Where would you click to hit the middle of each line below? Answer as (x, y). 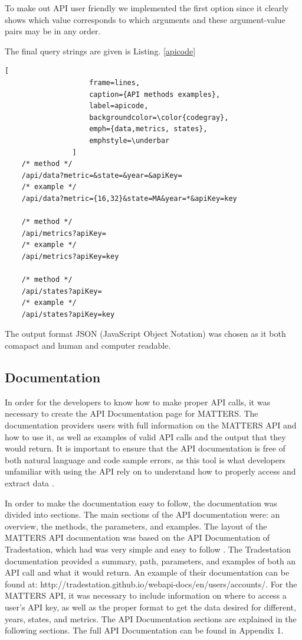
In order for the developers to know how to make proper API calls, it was (138, 402)
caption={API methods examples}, (155, 94)
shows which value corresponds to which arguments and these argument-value (145, 19)
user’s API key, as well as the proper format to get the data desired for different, (150, 607)
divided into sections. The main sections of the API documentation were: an (142, 514)
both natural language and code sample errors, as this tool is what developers (145, 459)
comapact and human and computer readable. (88, 345)
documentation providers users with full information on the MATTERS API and (151, 425)
